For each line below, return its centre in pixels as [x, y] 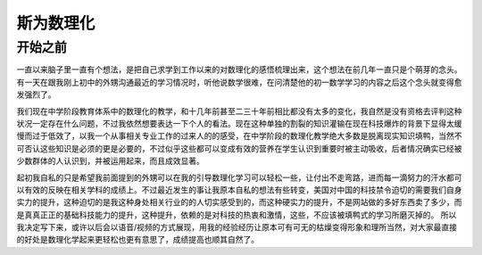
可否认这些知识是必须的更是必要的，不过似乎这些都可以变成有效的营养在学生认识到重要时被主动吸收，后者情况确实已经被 [239, 148]
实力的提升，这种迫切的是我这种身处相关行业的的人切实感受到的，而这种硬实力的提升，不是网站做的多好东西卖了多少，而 [239, 202]
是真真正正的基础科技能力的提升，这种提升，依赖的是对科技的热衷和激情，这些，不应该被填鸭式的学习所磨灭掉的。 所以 [237, 215]
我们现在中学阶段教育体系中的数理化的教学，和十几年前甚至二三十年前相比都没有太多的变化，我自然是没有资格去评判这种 [239, 111]
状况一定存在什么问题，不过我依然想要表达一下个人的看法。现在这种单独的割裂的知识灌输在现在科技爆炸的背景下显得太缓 [239, 123]
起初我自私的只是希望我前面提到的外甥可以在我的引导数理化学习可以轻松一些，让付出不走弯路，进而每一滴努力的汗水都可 [239, 177]
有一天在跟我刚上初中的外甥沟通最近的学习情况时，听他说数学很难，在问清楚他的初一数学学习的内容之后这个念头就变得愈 [239, 82]
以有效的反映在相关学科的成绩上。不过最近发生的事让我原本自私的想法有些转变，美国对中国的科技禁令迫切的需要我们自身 [239, 189]
